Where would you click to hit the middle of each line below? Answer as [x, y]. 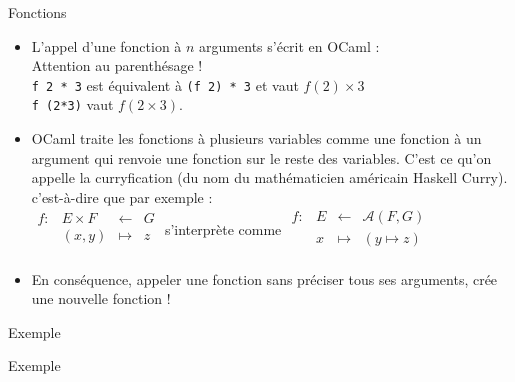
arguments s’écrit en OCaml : [289, 45]
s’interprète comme [223, 229]
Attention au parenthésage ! [117, 65]
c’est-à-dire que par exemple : [122, 196]
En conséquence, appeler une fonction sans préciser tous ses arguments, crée [264, 278]
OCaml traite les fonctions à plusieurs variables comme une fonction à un [256, 138]
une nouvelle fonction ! [101, 298]
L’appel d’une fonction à [106, 45]
